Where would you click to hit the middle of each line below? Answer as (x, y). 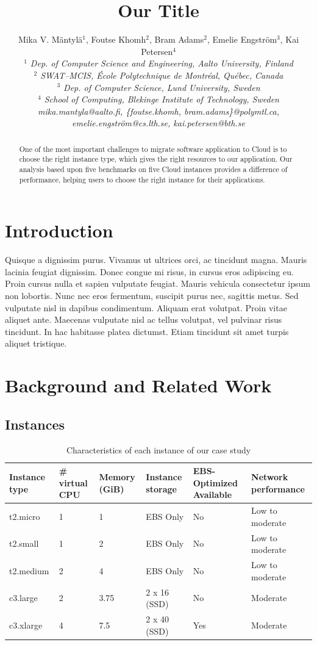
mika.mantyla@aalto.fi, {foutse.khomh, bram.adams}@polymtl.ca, (158, 111)
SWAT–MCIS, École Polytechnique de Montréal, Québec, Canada (162, 75)
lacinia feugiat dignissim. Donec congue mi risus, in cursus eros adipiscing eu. (149, 271)
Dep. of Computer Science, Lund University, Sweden (162, 87)
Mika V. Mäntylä (50, 39)
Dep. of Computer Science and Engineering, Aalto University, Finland (162, 63)
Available (212, 495)
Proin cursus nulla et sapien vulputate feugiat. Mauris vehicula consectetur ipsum (158, 283)
